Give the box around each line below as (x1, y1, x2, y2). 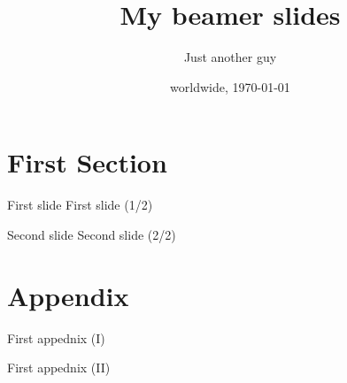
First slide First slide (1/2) (7, 195, 153, 214)
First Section (7, 144, 167, 180)
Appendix (7, 277, 129, 313)
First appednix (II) (7, 358, 111, 377)
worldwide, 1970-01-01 (170, 77, 290, 96)
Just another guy (183, 48, 277, 66)
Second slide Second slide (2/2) (7, 225, 176, 243)
